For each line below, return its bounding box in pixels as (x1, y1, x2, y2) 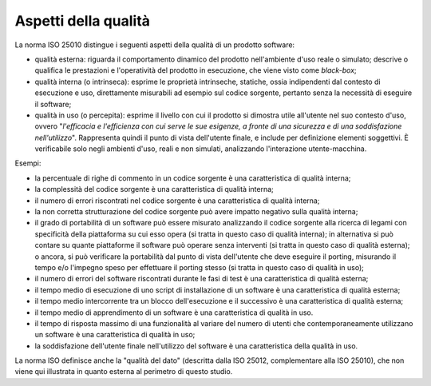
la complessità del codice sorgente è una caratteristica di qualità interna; (34, 185, 275, 194)
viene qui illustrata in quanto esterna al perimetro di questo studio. (14, 367, 233, 376)
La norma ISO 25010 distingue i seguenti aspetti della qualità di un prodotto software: (14, 40, 295, 50)
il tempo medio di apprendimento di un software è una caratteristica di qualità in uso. (34, 308, 314, 317)
